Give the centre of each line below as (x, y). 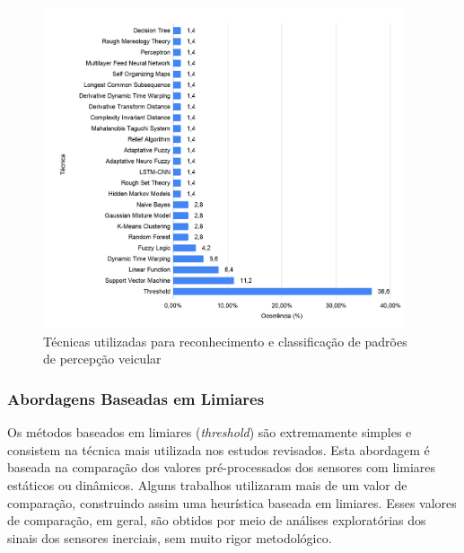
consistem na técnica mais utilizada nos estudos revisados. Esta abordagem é (219, 449)
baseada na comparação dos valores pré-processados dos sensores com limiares (221, 467)
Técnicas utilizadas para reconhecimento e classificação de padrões (225, 341)
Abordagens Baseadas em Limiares (136, 399)
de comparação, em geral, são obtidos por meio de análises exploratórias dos (217, 520)
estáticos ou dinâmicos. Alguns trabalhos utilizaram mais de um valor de (207, 485)
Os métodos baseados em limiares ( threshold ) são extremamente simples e (210, 432)
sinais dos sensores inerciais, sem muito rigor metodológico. (170, 537)
